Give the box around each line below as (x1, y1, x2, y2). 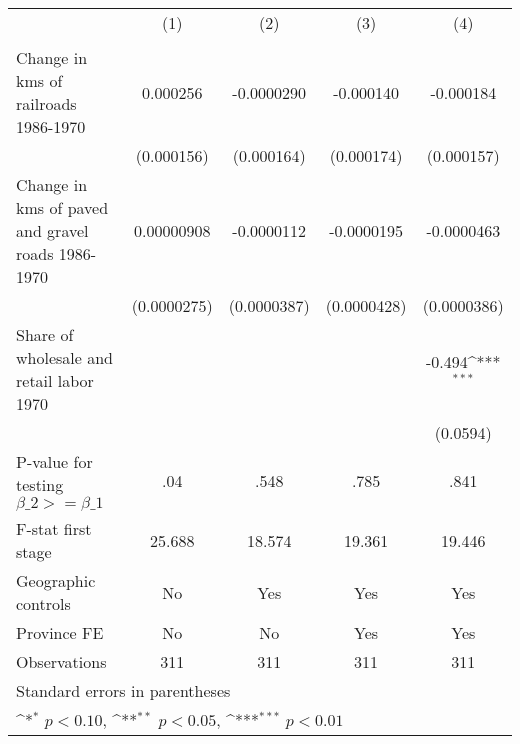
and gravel (16, 219, 89, 242)
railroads (16, 92, 77, 115)
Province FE (16, 621, 104, 644)
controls (16, 592, 71, 615)
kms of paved (16, 196, 109, 219)
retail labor (16, 369, 94, 392)
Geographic (16, 569, 96, 592)
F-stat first (16, 517, 92, 540)
